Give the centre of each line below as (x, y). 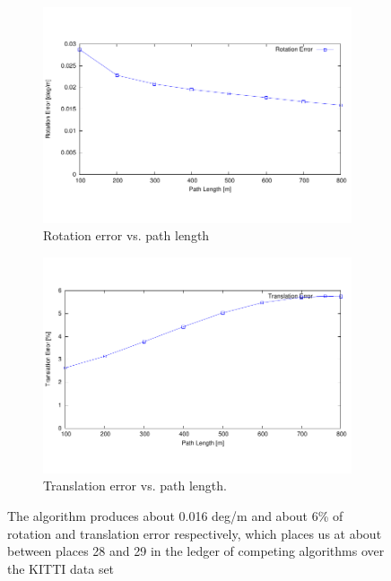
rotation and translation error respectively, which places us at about (195, 533)
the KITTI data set (61, 568)
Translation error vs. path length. (135, 486)
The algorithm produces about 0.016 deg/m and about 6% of (175, 515)
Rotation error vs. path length (126, 235)
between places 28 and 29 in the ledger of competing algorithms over (196, 551)
